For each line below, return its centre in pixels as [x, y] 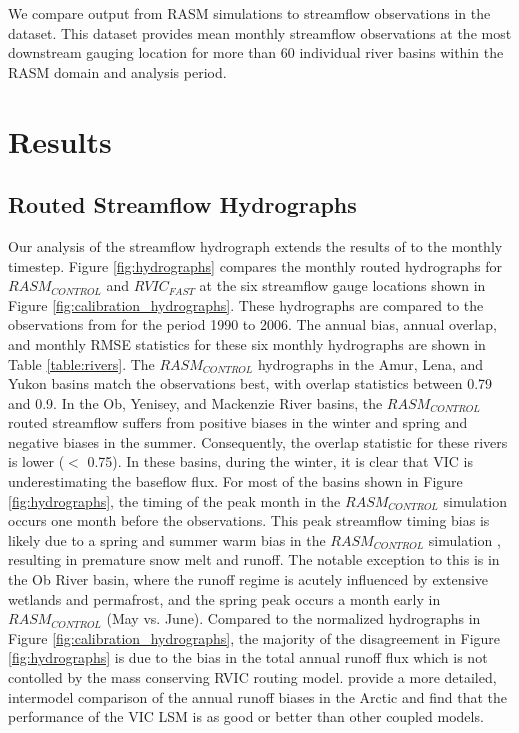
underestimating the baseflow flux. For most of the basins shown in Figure [235, 481]
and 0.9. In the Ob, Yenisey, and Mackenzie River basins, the [195, 402]
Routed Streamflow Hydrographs [182, 204]
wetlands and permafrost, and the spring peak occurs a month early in [224, 598]
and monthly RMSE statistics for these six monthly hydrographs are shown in [247, 343]
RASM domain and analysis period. [117, 71]
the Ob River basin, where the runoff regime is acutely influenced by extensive [248, 579]
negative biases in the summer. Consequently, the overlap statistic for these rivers [258, 441]
